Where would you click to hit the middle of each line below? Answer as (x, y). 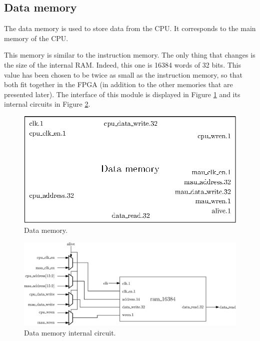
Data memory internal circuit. (70, 332)
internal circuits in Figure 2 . (47, 104)
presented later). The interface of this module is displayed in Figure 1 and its (122, 94)
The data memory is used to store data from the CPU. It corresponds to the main (130, 28)
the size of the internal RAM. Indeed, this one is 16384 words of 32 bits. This (122, 64)
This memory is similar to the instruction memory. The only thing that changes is (130, 55)
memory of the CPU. (36, 38)
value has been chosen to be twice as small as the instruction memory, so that (123, 74)
